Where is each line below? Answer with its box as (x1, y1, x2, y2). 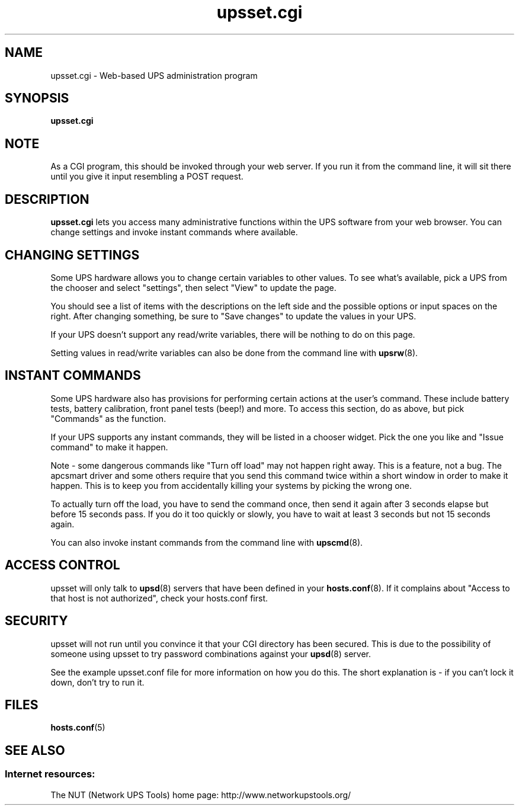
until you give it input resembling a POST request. (50, 171, 244, 182)
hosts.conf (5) (50, 722, 105, 733)
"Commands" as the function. (50, 413, 166, 424)
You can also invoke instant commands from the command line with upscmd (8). (50, 537, 363, 548)
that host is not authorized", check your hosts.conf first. (50, 593, 268, 603)
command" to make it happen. (50, 441, 168, 452)
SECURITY (5, 613, 68, 629)
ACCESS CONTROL (5, 558, 120, 573)
